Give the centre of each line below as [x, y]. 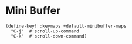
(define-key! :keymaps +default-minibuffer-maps [66, 26]
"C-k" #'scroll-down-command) [49, 36]
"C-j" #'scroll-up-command [45, 31]
